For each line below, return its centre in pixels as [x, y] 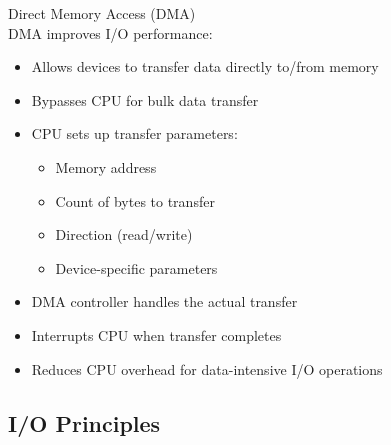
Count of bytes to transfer [135, 200]
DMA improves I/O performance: [110, 32]
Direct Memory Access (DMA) [102, 13]
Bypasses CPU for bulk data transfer [145, 99]
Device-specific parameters [136, 267]
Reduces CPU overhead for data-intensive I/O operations [207, 368]
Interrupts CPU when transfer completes [156, 334]
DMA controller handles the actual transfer [164, 301]
